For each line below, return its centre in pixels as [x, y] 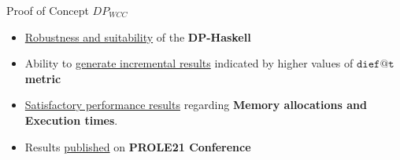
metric [43, 78]
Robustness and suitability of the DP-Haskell [138, 36]
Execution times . [71, 120]
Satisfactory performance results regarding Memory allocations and [196, 105]
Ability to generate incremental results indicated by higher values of [189, 63]
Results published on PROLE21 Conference [138, 146]
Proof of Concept [48, 10]
